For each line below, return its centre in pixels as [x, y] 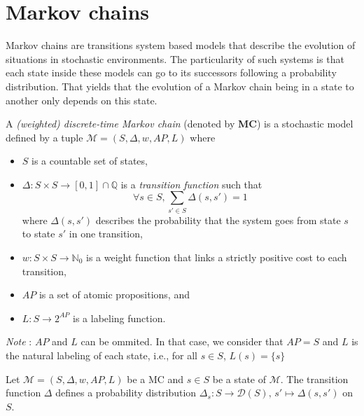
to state [38, 234]
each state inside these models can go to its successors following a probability [171, 72]
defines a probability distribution [126, 393]
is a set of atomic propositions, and [114, 294]
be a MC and [155, 379]
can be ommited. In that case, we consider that [182, 341]
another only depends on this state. [82, 100]
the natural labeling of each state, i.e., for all [101, 355]
